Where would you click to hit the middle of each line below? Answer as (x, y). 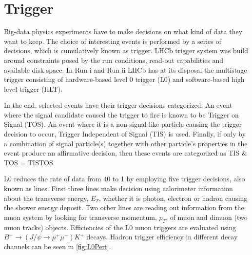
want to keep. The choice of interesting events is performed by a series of (113, 41)
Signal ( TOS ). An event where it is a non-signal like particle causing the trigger (123, 124)
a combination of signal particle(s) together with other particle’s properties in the (126, 143)
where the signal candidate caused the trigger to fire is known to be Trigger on (121, 114)
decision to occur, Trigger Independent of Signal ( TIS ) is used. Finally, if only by (125, 134)
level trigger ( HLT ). (33, 88)
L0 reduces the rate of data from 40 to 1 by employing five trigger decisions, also (125, 179)
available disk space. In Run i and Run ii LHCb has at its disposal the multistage (126, 69)
